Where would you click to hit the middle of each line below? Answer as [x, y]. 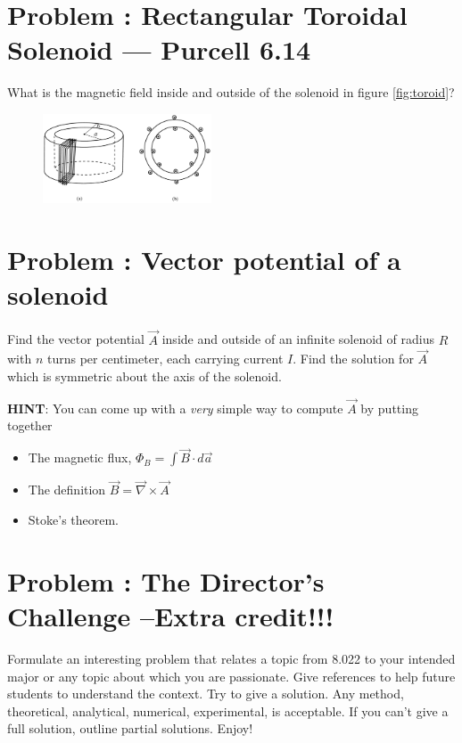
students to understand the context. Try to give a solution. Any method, [206, 694]
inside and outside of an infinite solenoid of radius [298, 339]
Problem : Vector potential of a [204, 260]
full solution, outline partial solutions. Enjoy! [130, 728]
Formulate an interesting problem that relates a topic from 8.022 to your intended [231, 658]
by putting [389, 408]
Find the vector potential [76, 339]
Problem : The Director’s [166, 580]
